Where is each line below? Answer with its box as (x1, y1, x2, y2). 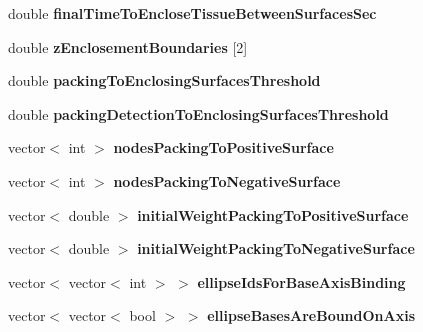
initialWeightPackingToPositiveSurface (137, 204, 409, 225)
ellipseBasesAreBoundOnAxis (207, 305, 416, 326)
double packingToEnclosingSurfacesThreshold (8, 70, 321, 91)
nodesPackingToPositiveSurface (113, 137, 334, 158)
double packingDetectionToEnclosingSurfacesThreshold (8, 103, 389, 124)
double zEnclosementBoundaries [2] (8, 36, 248, 57)
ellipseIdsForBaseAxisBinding (197, 271, 406, 292)
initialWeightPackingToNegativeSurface (137, 238, 415, 259)
